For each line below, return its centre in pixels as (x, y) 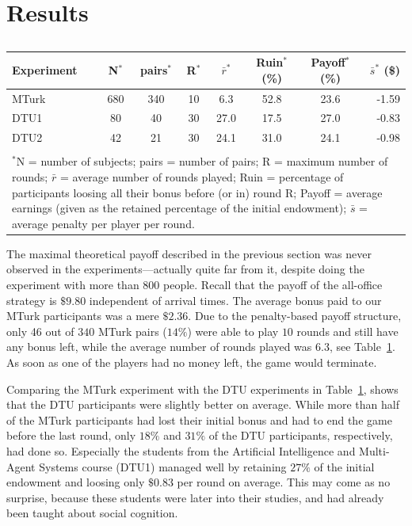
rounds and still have (347, 331)
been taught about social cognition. (92, 513)
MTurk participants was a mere (83, 316)
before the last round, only (71, 435)
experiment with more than (73, 284)
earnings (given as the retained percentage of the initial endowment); (179, 208)
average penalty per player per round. (103, 223)
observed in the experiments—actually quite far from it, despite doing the (185, 269)
